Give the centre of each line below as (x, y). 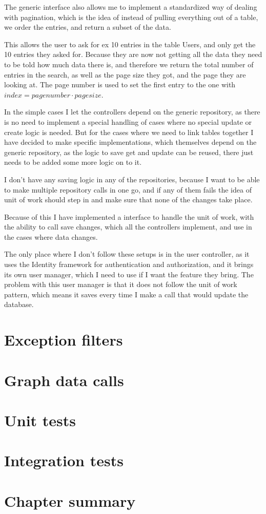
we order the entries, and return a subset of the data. (88, 27)
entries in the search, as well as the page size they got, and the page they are (125, 74)
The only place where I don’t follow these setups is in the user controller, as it (127, 254)
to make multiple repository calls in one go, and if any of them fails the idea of (128, 189)
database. (19, 304)
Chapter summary (70, 500)
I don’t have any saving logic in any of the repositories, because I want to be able (132, 179)
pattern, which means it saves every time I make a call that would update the (126, 294)
